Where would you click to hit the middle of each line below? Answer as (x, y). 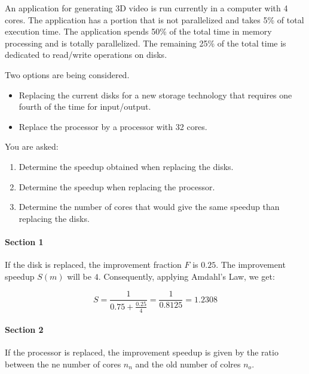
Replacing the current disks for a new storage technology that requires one (155, 95)
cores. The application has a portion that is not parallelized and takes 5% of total (154, 19)
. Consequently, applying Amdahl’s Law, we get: (186, 276)
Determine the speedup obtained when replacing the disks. (126, 166)
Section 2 (24, 330)
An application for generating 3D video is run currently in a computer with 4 (146, 8)
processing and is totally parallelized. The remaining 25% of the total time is (146, 43)
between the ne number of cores (63, 364)
